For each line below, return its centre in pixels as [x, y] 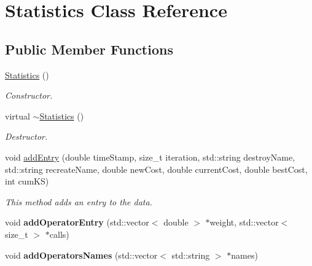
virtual [18, 116]
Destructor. [26, 136]
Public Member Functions [89, 49]
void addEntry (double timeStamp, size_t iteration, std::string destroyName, [150, 157]
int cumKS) [27, 181]
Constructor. [29, 95]
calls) [59, 234]
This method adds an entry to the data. [79, 201]
